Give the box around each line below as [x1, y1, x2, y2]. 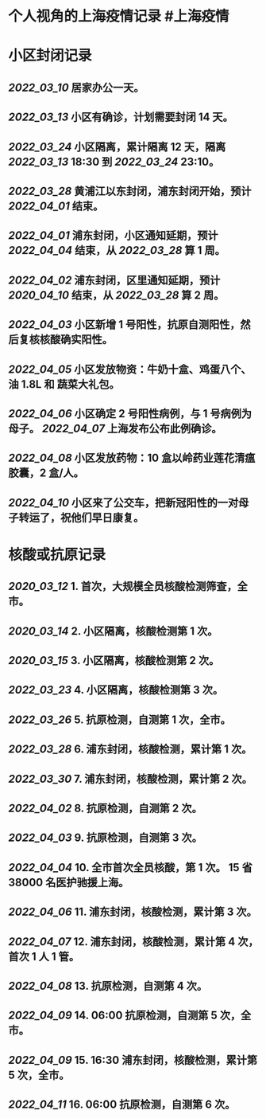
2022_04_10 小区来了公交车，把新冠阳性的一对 [8, 495, 239, 510]
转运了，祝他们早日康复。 [18, 510, 145, 524]
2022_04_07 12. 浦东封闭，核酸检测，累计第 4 [8, 935, 236, 948]
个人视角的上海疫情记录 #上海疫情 [8, 7, 229, 25]
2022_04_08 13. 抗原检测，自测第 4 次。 [8, 979, 208, 992]
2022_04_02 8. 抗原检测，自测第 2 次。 [8, 801, 202, 815]
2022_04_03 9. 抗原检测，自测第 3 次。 [8, 831, 202, 845]
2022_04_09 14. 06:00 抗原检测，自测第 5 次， [8, 1009, 241, 1022]
